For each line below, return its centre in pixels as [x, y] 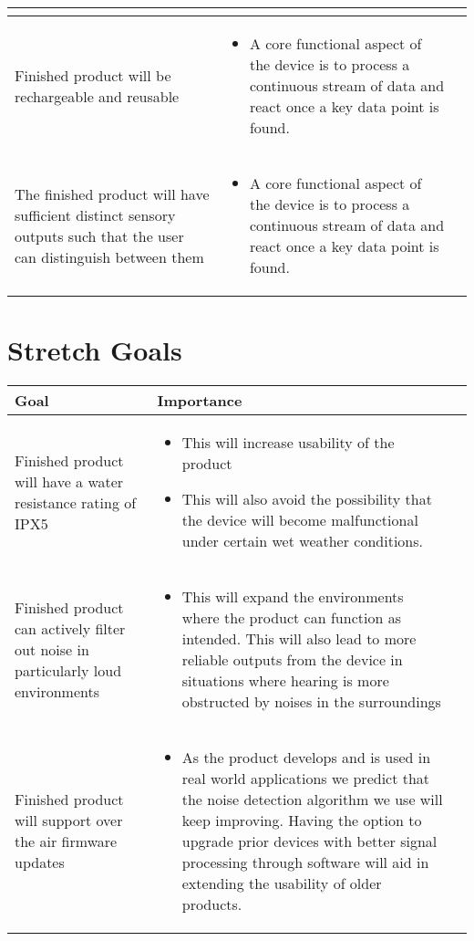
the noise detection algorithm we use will [312, 800]
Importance [200, 401]
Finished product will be [93, 75]
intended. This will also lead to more [299, 639]
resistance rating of [76, 502]
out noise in [52, 649]
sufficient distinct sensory [95, 214]
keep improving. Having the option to [302, 821]
